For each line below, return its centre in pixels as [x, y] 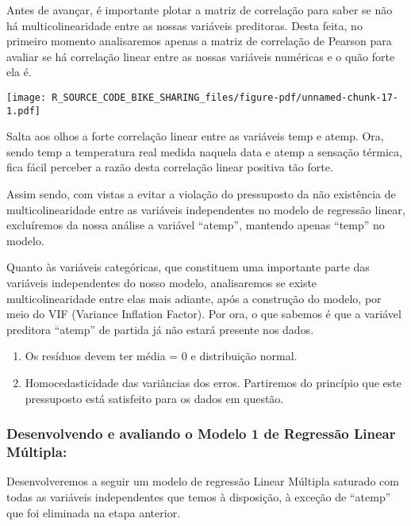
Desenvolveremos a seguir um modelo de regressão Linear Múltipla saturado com [203, 481]
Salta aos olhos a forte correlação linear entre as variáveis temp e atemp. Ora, [195, 136]
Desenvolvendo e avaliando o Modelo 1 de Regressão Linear [201, 434]
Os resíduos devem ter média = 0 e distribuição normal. [161, 356]
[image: [27, 97]
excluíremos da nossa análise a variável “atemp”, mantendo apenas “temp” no [196, 225]
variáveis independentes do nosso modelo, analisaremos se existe [162, 283]
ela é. [19, 72]
